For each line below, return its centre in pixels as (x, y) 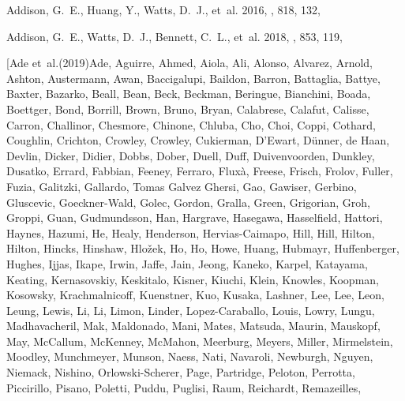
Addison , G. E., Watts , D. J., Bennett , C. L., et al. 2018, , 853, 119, (174, 36)
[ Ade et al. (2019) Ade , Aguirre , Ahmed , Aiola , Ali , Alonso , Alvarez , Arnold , (189, 63)
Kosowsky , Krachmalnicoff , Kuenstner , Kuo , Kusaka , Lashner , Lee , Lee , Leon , (195, 295)
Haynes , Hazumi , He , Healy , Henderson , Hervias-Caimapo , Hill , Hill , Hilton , (191, 232)
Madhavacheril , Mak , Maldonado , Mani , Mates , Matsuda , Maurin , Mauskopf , (193, 326)
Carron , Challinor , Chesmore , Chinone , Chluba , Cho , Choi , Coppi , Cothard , (191, 124)
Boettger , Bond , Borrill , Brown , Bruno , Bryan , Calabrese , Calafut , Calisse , (188, 109)
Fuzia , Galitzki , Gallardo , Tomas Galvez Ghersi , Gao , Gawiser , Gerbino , (182, 186)
